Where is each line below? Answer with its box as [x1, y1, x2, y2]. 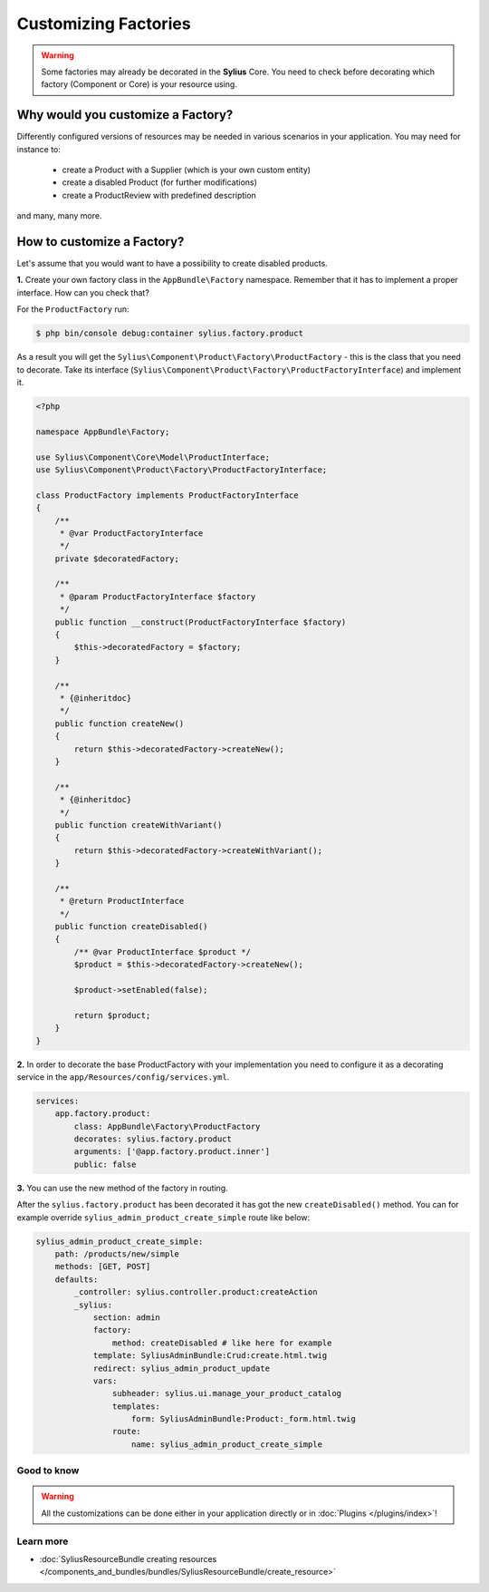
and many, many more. [16, 210, 102, 221]
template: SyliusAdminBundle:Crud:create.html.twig [92, 1351, 328, 1361]
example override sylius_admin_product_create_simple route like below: [16, 1211, 311, 1223]
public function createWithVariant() [54, 820, 223, 830]
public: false [73, 1159, 137, 1170]
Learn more [16, 1535, 69, 1548]
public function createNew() [54, 718, 185, 729]
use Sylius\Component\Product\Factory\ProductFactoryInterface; [35, 464, 328, 475]
